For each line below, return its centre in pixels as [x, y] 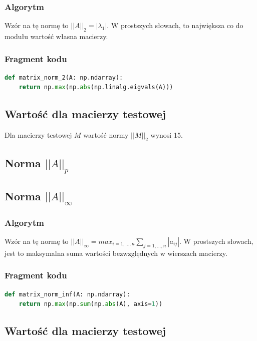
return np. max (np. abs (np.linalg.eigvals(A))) [96, 87]
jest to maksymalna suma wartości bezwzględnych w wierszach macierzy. [116, 253]
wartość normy [106, 135]
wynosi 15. [167, 135]
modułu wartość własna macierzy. [56, 36]
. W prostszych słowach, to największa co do [175, 25]
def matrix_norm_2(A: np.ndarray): [64, 77]
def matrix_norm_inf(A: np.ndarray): [67, 294]
